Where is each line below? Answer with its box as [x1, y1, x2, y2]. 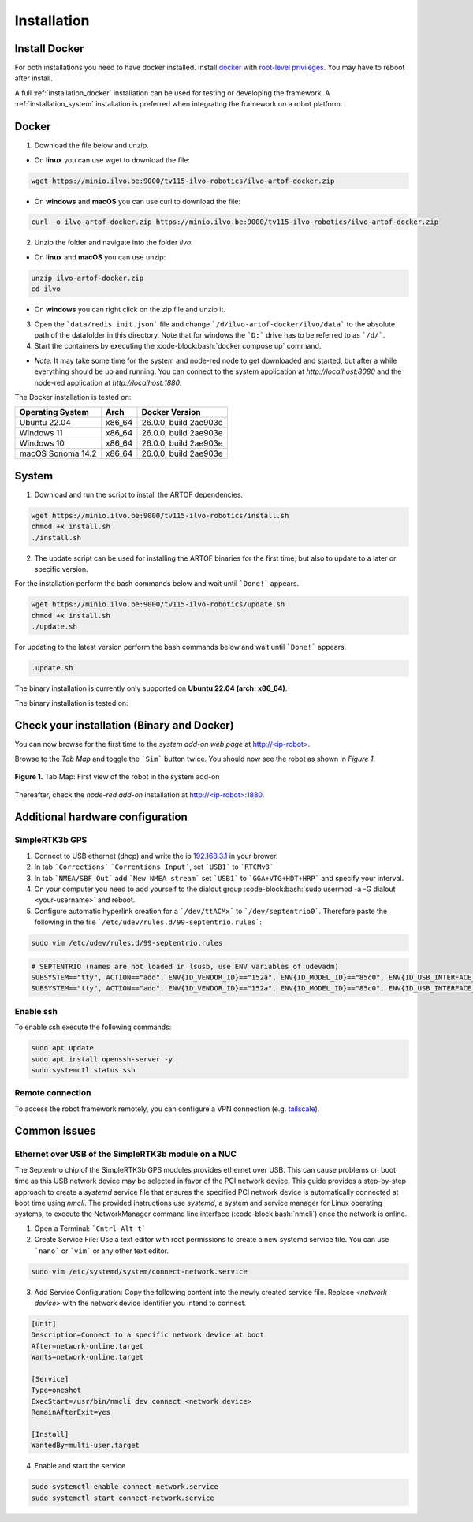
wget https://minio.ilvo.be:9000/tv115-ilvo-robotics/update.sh [31, 600, 285, 609]
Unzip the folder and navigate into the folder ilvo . [34, 237, 193, 248]
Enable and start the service [34, 1461, 126, 1471]
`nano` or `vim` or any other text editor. [34, 1246, 169, 1255]
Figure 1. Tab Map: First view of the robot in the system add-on [14, 772, 220, 782]
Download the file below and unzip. [34, 140, 149, 150]
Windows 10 [19, 438, 65, 449]
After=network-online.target [31, 1341, 144, 1350]
